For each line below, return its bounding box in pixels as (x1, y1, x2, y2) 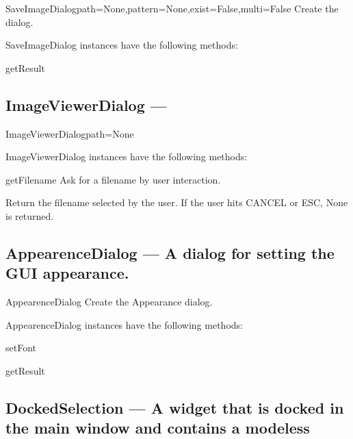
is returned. (5, 208, 54, 223)
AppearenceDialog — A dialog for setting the (5, 242, 335, 263)
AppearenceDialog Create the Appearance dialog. (5, 294, 213, 309)
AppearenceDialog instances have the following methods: (5, 317, 243, 331)
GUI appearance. (5, 262, 129, 284)
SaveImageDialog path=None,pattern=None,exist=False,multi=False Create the (5, 1, 339, 15)
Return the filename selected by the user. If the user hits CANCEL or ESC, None (5, 195, 348, 210)
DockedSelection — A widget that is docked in (5, 397, 344, 418)
